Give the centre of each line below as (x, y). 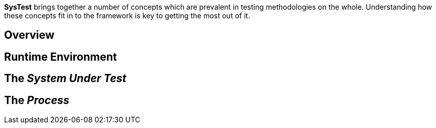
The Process (37, 100)
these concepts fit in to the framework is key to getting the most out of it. (127, 16)
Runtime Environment (61, 57)
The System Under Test (65, 79)
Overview (29, 35)
